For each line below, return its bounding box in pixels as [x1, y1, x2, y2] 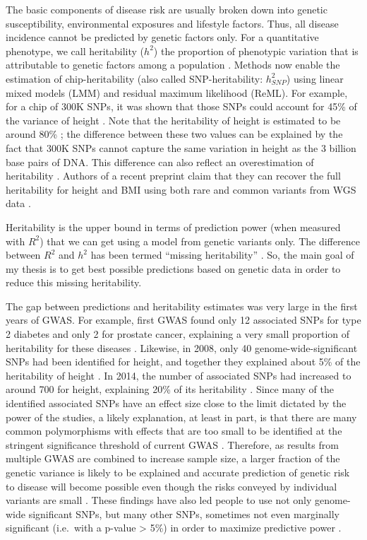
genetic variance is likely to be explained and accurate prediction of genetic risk [6, 465, 350, 479]
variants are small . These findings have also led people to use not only [6, 493, 312, 507]
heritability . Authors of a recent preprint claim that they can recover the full [6, 168, 341, 183]
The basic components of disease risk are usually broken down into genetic [6, 2, 327, 16]
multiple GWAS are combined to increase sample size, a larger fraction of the [6, 451, 340, 466]
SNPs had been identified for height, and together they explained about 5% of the [6, 354, 361, 369]
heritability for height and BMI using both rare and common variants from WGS [6, 182, 356, 196]
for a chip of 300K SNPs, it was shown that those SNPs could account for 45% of [6, 99, 357, 114]
